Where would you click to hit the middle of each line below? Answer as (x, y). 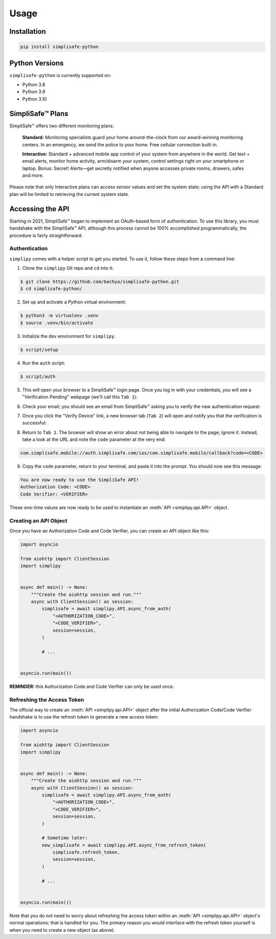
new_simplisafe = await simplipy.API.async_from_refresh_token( (124, 845)
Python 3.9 (34, 92)
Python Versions (37, 63)
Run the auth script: (44, 363)
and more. (33, 175)
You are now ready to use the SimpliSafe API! (79, 480)
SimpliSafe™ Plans (39, 113)
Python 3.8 (34, 85)
